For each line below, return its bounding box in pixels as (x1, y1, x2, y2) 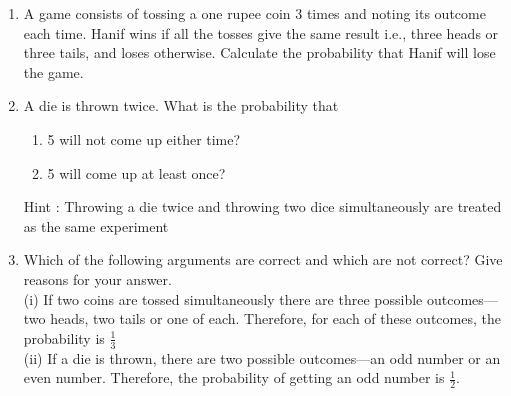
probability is (23, 327, 105, 348)
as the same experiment (23, 215, 169, 236)
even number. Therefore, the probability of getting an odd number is (23, 367, 445, 388)
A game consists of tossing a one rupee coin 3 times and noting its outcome (23, 3, 486, 23)
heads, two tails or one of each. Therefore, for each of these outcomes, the (50, 308, 501, 329)
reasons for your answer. (23, 268, 172, 289)
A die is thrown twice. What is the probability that (23, 95, 339, 116)
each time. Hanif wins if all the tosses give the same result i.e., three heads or (23, 22, 499, 43)
